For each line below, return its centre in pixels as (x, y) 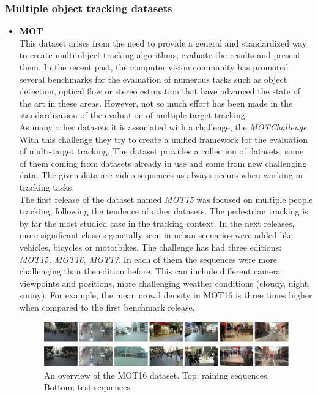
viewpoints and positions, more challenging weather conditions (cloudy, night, (165, 283)
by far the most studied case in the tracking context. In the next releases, (157, 223)
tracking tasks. (47, 187)
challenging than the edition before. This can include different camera (150, 271)
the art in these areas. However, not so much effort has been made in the (156, 103)
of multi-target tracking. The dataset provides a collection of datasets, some (161, 151)
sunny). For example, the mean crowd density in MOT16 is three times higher (166, 295)
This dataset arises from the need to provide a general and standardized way (163, 43)
